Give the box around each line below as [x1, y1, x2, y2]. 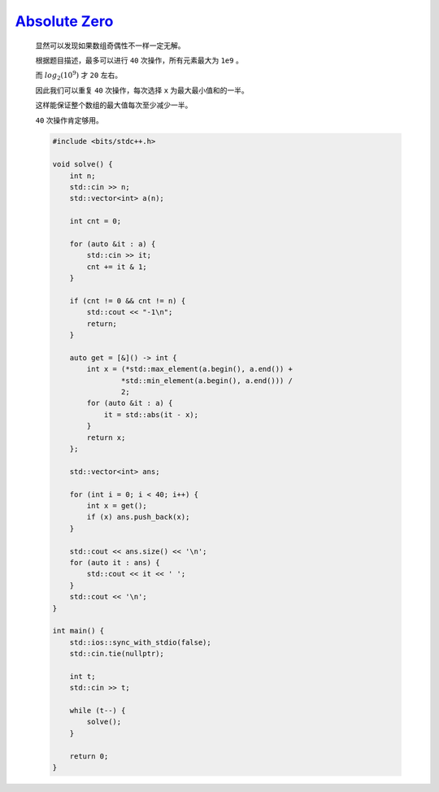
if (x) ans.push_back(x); [86, 512, 190, 522]
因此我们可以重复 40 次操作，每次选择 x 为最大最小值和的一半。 [35, 85, 250, 95]
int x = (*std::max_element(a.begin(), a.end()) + [86, 364, 293, 374]
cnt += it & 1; [86, 262, 148, 272]
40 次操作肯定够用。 [35, 115, 103, 125]
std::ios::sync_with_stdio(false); [69, 638, 211, 646]
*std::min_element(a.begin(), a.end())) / [120, 376, 293, 385]
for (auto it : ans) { [69, 558, 160, 567]
